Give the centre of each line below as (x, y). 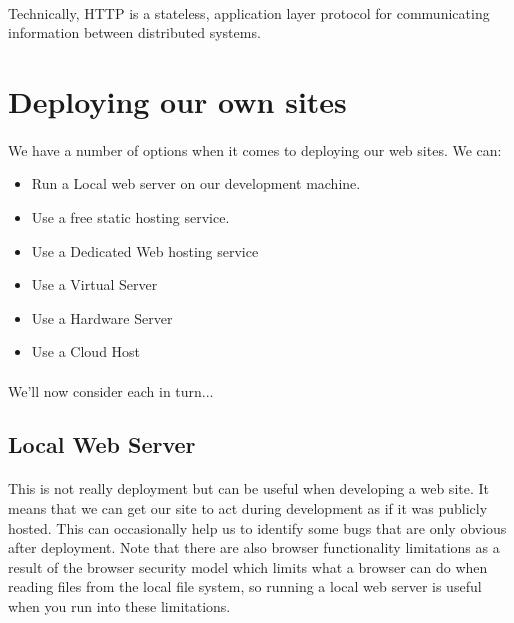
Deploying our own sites (177, 100)
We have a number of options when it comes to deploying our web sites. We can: (255, 149)
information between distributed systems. (134, 32)
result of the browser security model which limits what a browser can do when (248, 566)
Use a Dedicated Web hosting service (145, 250)
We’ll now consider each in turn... (111, 390)
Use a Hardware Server (102, 317)
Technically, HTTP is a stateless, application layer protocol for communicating (249, 12)
